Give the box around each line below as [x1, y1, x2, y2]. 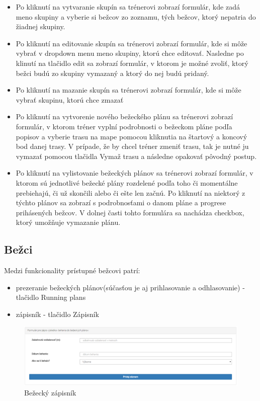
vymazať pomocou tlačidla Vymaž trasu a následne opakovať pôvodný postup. [16, 150, 257, 161]
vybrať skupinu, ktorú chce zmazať [16, 94, 124, 105]
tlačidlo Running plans [16, 292, 86, 302]
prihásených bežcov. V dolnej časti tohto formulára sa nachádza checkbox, [16, 207, 244, 217]
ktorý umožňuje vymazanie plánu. [16, 217, 121, 227]
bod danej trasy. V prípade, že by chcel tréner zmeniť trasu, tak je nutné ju [16, 141, 249, 151]
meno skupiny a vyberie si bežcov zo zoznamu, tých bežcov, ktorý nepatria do [16, 11, 256, 22]
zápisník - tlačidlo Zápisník [16, 308, 99, 319]
